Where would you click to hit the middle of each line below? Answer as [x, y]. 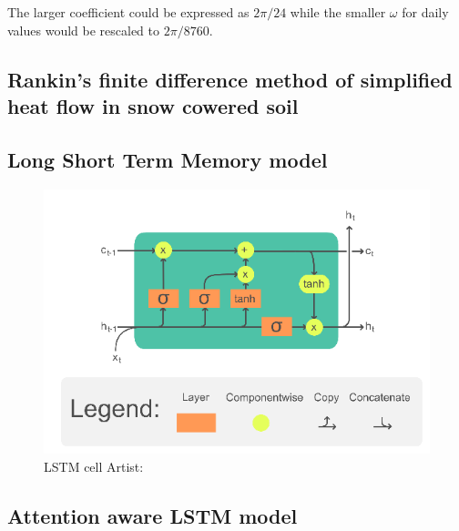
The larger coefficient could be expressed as [128, 12]
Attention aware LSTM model [153, 515]
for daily [425, 12]
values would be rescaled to [84, 30]
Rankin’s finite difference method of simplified [230, 79]
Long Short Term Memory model [168, 159]
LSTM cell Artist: [94, 466]
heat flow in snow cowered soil [153, 105]
